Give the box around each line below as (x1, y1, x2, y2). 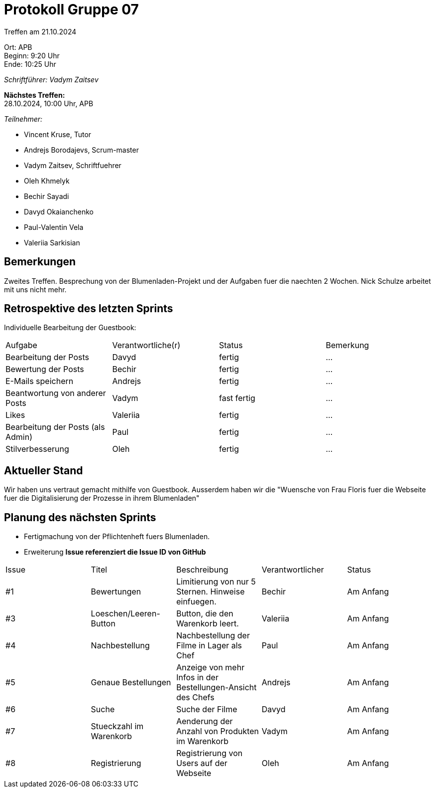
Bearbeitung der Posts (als (5, 422, 105, 432)
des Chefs (176, 692, 215, 703)
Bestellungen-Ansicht (176, 682, 257, 693)
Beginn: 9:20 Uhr (4, 51, 60, 60)
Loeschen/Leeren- (91, 608, 160, 619)
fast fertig (219, 393, 255, 403)
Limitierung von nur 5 (176, 577, 256, 587)
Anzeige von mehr (176, 662, 245, 673)
